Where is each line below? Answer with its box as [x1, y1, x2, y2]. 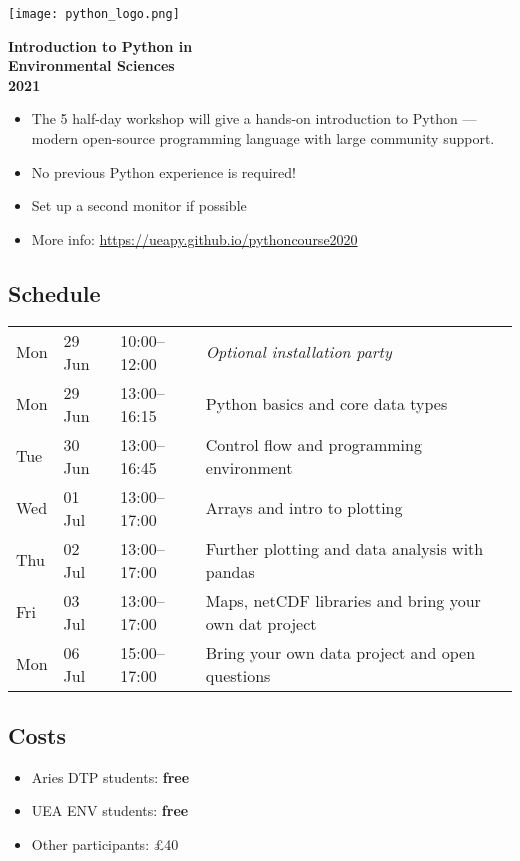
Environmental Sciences [8, 55, 175, 76]
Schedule [8, 277, 101, 308]
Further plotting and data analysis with [205, 536, 484, 560]
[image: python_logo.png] [8, 7, 180, 21]
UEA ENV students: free [31, 800, 189, 821]
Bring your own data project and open [205, 640, 476, 664]
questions [205, 663, 271, 687]
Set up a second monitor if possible [31, 195, 247, 216]
